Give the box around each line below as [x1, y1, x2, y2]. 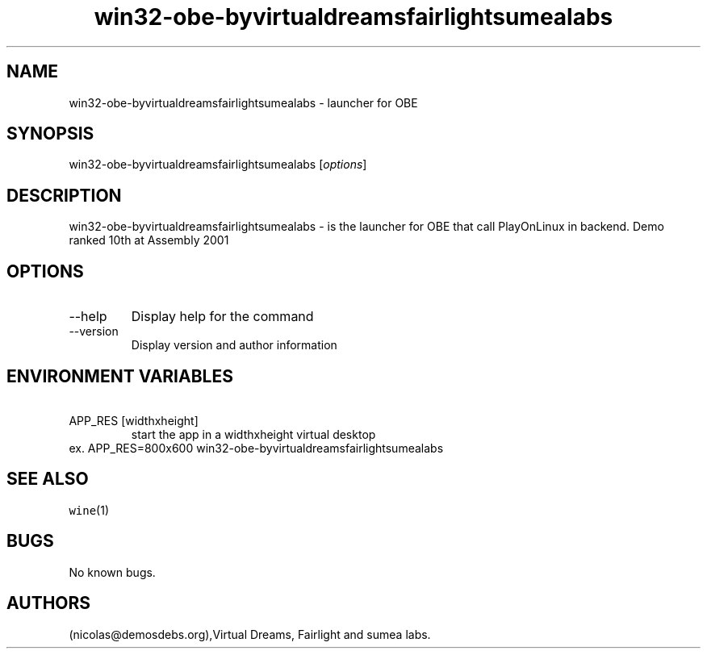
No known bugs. [69, 565, 156, 579]
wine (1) [69, 503, 110, 517]
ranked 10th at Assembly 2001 [69, 233, 229, 248]
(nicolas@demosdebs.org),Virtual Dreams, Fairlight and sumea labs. [69, 627, 431, 641]
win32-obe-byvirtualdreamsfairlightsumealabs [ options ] [69, 157, 367, 172]
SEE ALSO [6, 469, 89, 490]
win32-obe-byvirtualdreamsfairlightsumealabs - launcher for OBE [69, 95, 418, 110]
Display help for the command [131, 308, 314, 325]
